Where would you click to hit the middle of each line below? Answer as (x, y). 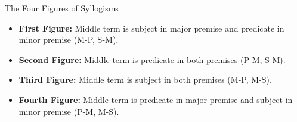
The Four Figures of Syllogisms (62, 8)
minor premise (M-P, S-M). (69, 40)
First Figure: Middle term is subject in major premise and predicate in (151, 28)
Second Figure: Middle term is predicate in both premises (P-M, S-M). (152, 59)
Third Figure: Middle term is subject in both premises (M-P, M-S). (145, 79)
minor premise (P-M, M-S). (69, 111)
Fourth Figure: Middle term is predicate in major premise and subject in (156, 99)
